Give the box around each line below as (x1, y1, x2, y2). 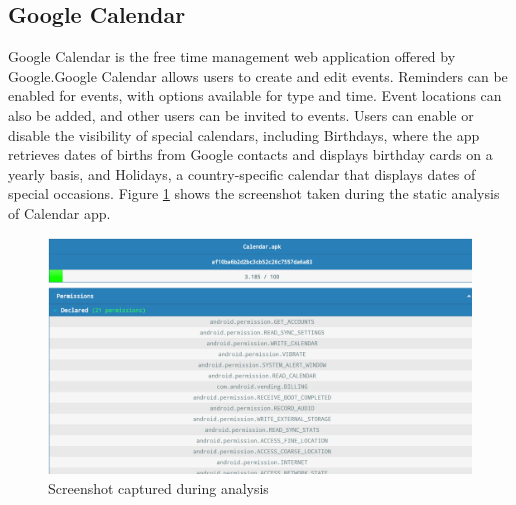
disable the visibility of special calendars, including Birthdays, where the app (8, 124, 480, 145)
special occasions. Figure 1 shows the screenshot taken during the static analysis (8, 183, 500, 204)
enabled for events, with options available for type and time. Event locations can (8, 85, 502, 106)
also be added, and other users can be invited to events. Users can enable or (8, 104, 474, 125)
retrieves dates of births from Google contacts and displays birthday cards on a (8, 144, 493, 165)
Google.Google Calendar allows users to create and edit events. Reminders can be (8, 65, 508, 86)
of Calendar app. (8, 202, 111, 223)
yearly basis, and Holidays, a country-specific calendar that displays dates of (8, 163, 476, 184)
